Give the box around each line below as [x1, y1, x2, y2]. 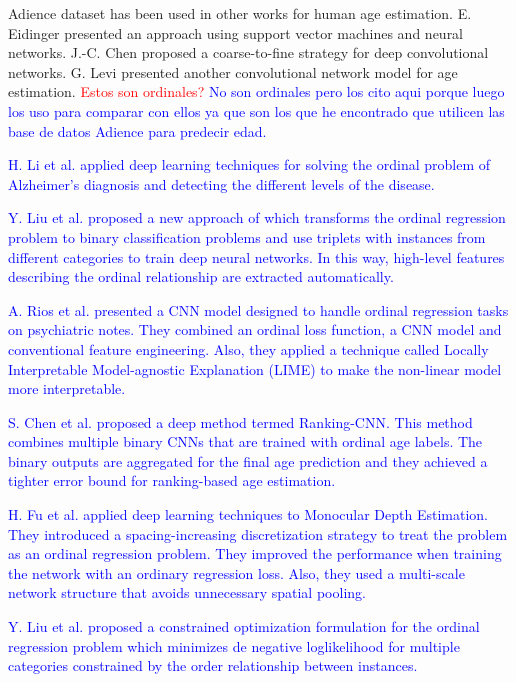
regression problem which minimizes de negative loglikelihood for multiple [8, 635, 460, 656]
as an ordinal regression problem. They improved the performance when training [8, 543, 502, 564]
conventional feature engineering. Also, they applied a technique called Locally [8, 338, 489, 359]
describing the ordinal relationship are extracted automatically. [8, 266, 394, 287]
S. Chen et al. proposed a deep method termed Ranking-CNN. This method [8, 411, 473, 432]
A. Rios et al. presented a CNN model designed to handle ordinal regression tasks [8, 299, 509, 320]
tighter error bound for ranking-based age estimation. [8, 470, 336, 491]
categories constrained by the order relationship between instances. [8, 655, 418, 676]
